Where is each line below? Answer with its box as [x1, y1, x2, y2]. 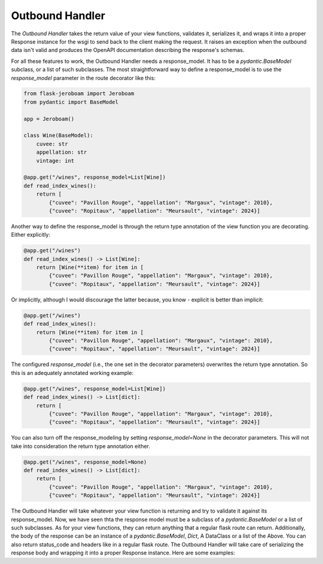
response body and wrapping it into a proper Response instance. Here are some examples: [11, 549, 236, 556]
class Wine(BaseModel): [23, 132, 94, 139]
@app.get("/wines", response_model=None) [23, 458, 147, 465]
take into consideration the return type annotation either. [11, 443, 151, 450]
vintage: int [36, 157, 75, 164]
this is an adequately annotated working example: [11, 369, 134, 376]
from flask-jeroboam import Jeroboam [23, 90, 135, 97]
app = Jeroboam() [23, 115, 75, 122]
